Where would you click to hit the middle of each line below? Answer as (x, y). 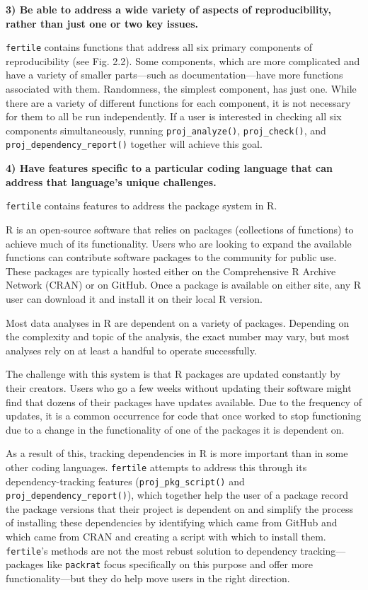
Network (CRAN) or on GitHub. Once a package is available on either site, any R (183, 285)
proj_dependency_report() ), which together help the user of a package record (177, 495)
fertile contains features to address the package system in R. (142, 206)
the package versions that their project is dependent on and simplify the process (180, 508)
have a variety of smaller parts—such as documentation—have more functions (174, 75)
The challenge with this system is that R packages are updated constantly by (173, 374)
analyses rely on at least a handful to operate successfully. (131, 350)
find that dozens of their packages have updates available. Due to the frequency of (184, 401)
